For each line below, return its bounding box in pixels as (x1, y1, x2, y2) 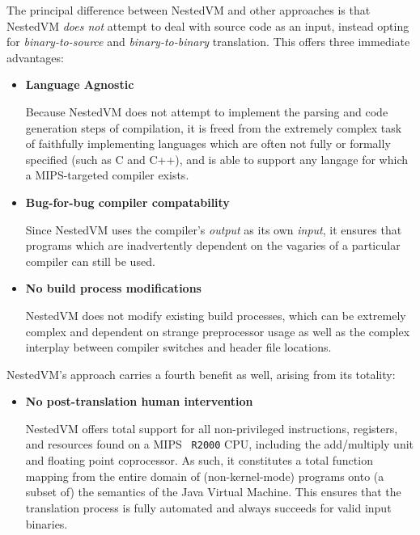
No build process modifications (25, 280, 202, 297)
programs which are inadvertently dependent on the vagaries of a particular (25, 237, 401, 254)
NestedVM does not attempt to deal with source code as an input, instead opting (6, 17, 409, 34)
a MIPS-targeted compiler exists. (25, 166, 189, 183)
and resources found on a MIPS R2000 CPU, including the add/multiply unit (25, 436, 414, 453)
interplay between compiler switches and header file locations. (25, 339, 332, 356)
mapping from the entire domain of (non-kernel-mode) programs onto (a (25, 467, 384, 484)
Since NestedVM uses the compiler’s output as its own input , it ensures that (25, 221, 402, 238)
